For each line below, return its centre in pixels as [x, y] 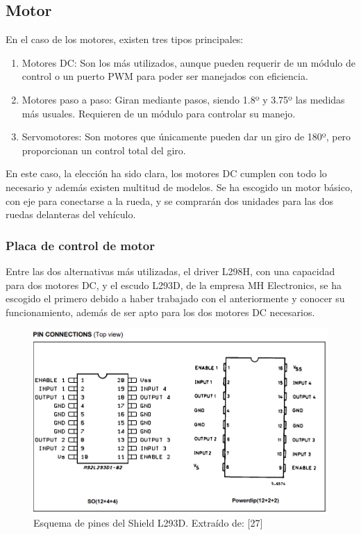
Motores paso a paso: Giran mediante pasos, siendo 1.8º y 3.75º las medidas [183, 99]
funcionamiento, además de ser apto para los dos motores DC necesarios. [160, 312]
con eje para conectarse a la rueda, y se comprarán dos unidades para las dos [169, 200]
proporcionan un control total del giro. [104, 150]
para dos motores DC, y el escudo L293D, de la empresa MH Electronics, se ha [174, 285]
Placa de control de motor [80, 245]
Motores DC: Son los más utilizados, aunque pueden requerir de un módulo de [188, 62]
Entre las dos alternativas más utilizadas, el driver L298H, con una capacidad [170, 271]
